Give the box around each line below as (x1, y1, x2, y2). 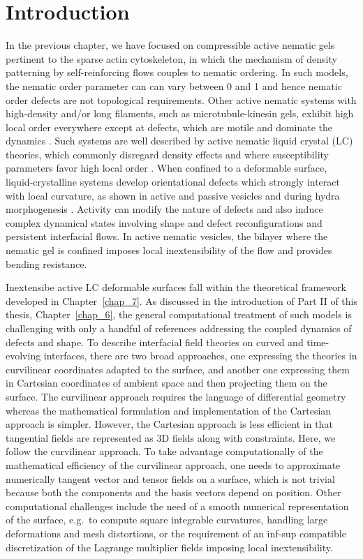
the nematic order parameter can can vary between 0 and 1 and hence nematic (6, 78, 342, 93)
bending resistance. (6, 256, 87, 271)
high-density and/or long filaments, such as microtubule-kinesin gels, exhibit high (6, 106, 354, 121)
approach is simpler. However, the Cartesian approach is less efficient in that (6, 417, 333, 431)
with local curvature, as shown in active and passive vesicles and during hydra (6, 188, 340, 202)
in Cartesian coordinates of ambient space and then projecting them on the (6, 375, 327, 390)
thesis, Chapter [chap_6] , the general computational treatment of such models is (6, 307, 352, 322)
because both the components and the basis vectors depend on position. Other (6, 485, 341, 500)
